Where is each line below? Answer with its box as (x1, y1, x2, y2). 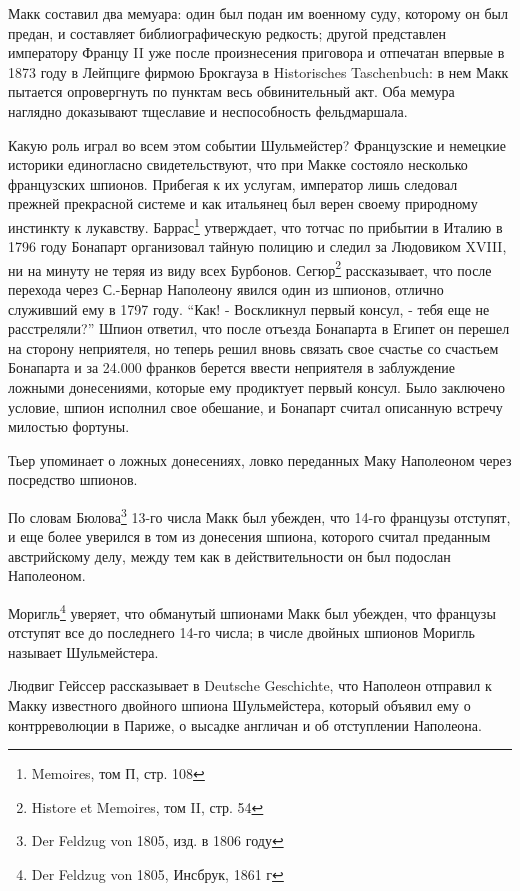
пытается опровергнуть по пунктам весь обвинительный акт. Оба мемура (8, 81, 455, 102)
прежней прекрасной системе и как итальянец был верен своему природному (8, 193, 478, 214)
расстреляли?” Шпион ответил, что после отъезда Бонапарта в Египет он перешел (8, 318, 510, 339)
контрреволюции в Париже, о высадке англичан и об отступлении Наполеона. (8, 714, 482, 735)
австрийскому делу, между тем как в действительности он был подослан (8, 545, 451, 566)
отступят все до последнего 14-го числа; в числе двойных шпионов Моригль (8, 622, 475, 643)
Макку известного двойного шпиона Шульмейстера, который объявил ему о (8, 695, 471, 716)
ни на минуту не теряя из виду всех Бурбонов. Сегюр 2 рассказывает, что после (8, 256, 492, 280)
